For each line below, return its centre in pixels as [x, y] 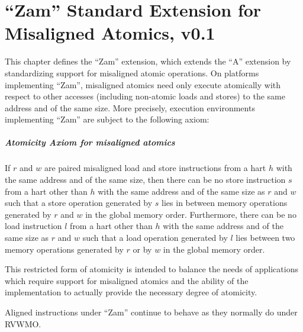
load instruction [33, 226]
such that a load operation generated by [155, 237]
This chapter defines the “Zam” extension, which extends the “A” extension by [148, 61]
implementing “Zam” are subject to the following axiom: [107, 119]
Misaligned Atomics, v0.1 [110, 33]
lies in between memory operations [225, 203]
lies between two [265, 237]
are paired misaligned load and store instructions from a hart [155, 168]
